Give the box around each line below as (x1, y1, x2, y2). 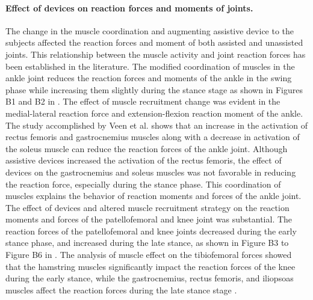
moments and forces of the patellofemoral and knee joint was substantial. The (5, 213, 293, 225)
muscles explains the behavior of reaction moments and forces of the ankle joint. (5, 189, 302, 202)
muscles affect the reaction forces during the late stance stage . (5, 283, 237, 296)
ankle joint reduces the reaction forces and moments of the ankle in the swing (5, 72, 292, 84)
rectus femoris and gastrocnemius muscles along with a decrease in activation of (5, 130, 300, 143)
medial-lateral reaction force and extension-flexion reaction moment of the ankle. (5, 106, 303, 119)
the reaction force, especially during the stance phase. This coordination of (5, 177, 281, 190)
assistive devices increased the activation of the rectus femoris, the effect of (5, 154, 282, 167)
